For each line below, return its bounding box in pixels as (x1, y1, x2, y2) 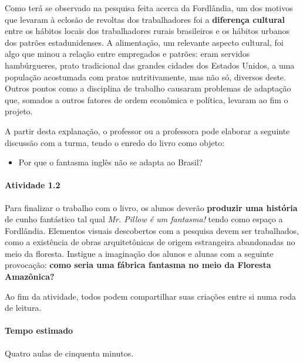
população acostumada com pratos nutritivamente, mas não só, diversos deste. (5, 70, 286, 83)
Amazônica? (5, 270, 55, 283)
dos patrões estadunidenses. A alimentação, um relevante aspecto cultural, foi (5, 36, 284, 48)
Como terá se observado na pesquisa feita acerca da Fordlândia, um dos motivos (5, 2, 293, 13)
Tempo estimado (5, 324, 73, 337)
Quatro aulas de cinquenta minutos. (5, 347, 134, 359)
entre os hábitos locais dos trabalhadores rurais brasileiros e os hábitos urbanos (5, 25, 289, 37)
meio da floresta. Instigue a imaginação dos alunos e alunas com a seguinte (5, 247, 274, 259)
